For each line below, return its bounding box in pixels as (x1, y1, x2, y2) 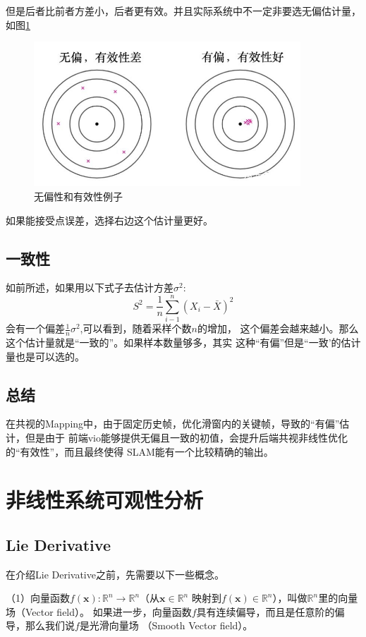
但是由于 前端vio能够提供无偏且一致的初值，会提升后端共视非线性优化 (25, 430, 348, 444)
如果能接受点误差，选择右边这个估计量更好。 (6, 212, 213, 227)
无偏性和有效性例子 (34, 189, 123, 204)
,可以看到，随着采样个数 (80, 321, 192, 336)
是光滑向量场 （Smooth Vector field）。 (79, 618, 253, 633)
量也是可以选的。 (6, 348, 85, 363)
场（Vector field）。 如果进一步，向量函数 (6, 604, 192, 619)
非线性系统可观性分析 (6, 485, 204, 514)
